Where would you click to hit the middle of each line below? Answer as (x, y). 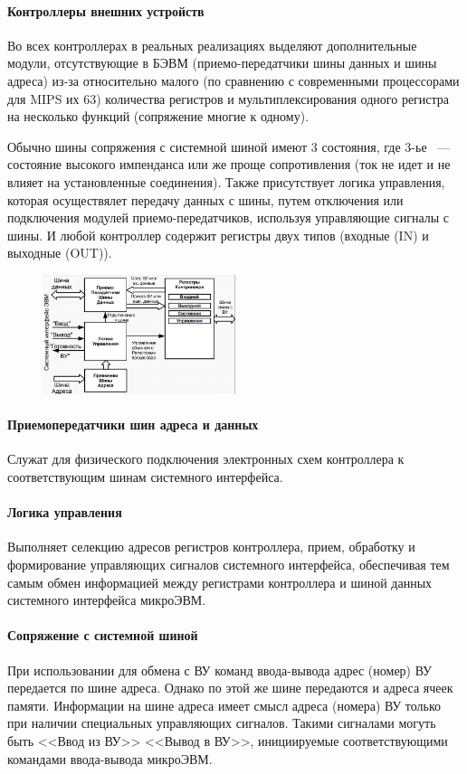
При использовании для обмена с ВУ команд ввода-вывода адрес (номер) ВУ (219, 670)
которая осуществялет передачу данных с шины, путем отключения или (205, 199)
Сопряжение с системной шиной (103, 635)
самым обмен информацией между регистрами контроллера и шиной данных (220, 582)
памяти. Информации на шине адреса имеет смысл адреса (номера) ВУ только (224, 705)
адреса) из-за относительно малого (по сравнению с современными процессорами (233, 80)
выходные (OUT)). (60, 253)
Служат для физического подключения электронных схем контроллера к (206, 459)
